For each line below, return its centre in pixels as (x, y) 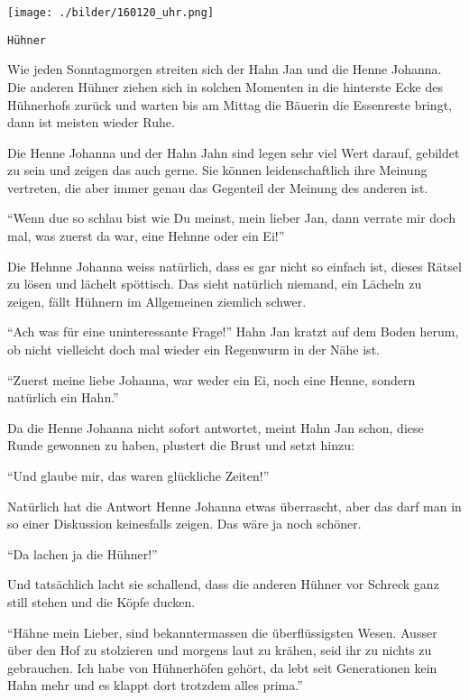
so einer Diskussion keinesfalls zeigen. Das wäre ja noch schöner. (184, 524)
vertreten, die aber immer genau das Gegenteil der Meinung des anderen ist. (218, 187)
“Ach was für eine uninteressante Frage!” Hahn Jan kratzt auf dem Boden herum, (233, 332)
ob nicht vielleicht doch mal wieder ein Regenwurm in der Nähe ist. (193, 350)
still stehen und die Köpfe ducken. (101, 601)
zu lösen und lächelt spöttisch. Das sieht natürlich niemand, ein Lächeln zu (215, 284)
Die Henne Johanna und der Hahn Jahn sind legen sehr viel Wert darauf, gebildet (234, 152)
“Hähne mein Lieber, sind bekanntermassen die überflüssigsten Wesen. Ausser (222, 632)
